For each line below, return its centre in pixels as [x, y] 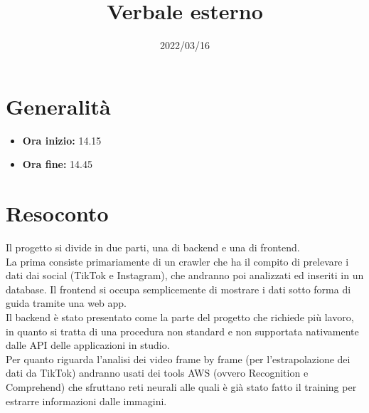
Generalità [58, 106]
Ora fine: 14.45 [58, 164]
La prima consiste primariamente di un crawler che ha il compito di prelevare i [177, 261]
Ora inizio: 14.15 [62, 140]
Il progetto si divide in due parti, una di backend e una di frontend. [153, 247]
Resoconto [57, 213]
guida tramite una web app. [66, 303]
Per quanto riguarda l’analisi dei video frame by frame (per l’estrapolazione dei [178, 359]
